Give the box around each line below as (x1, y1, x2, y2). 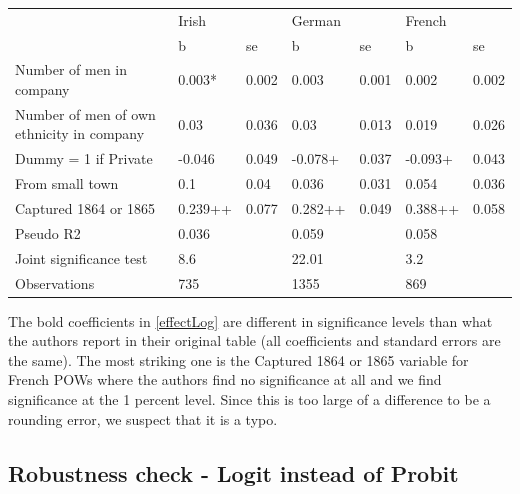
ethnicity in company (15, 123, 145, 144)
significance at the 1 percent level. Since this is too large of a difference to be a (8, 389, 491, 409)
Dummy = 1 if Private (15, 148, 153, 169)
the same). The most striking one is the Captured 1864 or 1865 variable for (8, 349, 469, 370)
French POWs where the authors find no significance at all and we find (8, 369, 442, 390)
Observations (15, 272, 95, 293)
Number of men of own (15, 103, 156, 124)
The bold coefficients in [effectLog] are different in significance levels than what (8, 310, 493, 331)
